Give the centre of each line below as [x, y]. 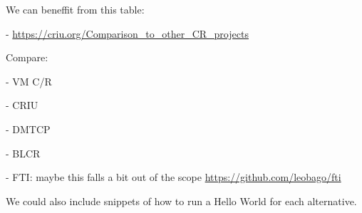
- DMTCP [28, 129]
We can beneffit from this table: [75, 9]
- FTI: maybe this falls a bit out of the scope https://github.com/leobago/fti [174, 177]
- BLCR [23, 153]
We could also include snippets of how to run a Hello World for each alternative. [181, 201]
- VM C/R [29, 81]
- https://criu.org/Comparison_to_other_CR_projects [127, 33]
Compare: [27, 57]
